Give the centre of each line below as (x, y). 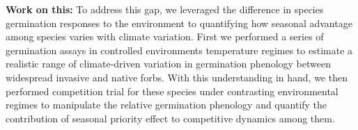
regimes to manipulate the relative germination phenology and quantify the (166, 105)
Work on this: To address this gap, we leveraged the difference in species (165, 9)
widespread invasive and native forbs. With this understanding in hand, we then (177, 77)
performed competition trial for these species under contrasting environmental (172, 91)
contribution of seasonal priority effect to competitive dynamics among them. (170, 118)
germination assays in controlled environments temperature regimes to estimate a (179, 50)
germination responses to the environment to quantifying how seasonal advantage (179, 23)
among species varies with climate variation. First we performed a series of (165, 36)
